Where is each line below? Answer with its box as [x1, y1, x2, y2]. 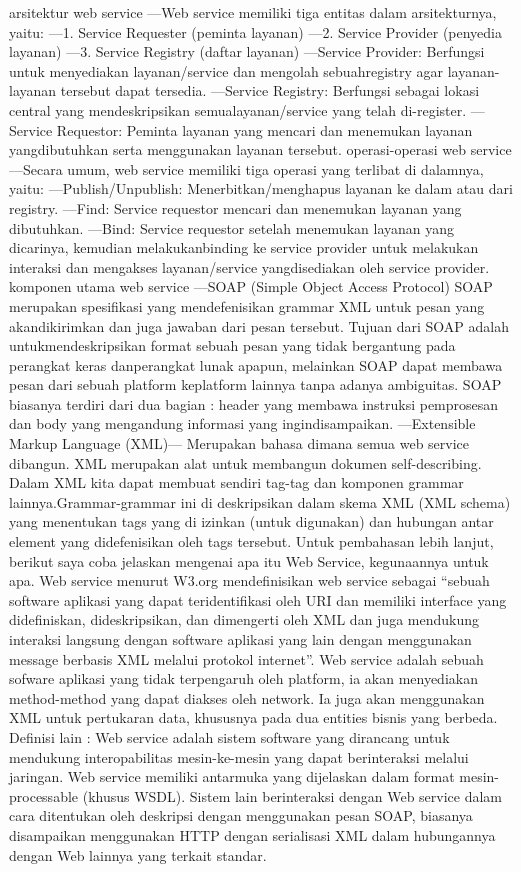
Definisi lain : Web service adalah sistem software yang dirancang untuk [9, 726, 450, 747]
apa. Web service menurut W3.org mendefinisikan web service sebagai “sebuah [9, 570, 490, 591]
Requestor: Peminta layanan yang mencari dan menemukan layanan [56, 119, 473, 140]
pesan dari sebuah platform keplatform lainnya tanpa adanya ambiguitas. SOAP [9, 374, 502, 395]
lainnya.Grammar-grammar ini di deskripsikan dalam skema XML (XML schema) [9, 491, 511, 512]
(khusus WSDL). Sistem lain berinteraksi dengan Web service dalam [82, 785, 503, 806]
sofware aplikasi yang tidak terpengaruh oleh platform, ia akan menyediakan [9, 668, 478, 689]
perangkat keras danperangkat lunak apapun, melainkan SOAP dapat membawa [9, 354, 503, 375]
